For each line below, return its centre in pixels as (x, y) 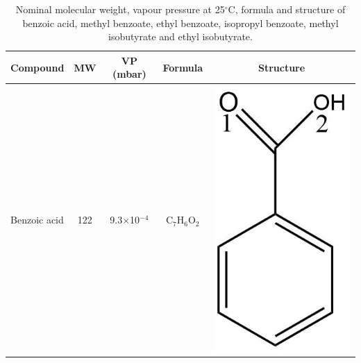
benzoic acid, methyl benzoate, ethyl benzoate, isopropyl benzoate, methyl (180, 23)
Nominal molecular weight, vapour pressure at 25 (120, 9)
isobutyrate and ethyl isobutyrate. (180, 36)
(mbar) (129, 74)
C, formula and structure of (287, 9)
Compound (37, 67)
